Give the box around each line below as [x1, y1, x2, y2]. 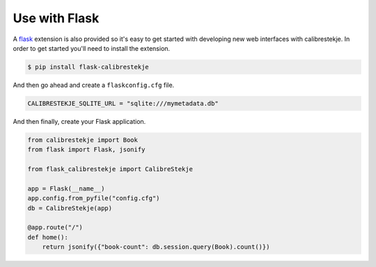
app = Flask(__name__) [27, 184, 105, 193]
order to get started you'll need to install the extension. [13, 44, 171, 52]
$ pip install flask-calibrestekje [27, 63, 149, 71]
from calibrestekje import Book [27, 136, 139, 144]
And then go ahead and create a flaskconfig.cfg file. [13, 81, 175, 89]
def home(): [27, 233, 69, 241]
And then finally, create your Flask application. [13, 117, 146, 125]
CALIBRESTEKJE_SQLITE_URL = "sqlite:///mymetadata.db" [27, 99, 219, 107]
